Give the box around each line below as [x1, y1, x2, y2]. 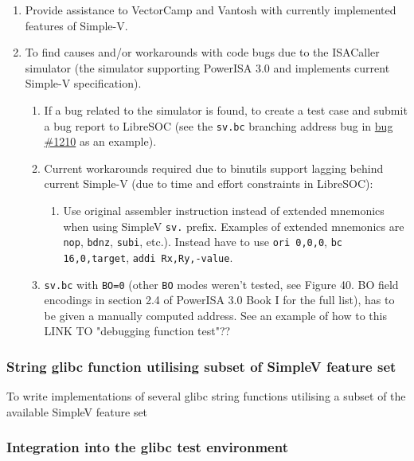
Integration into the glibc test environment [6, 437, 288, 457]
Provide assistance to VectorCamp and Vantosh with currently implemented [25, 2, 396, 18]
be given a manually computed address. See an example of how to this [44, 307, 387, 323]
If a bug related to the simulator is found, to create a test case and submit [44, 101, 408, 118]
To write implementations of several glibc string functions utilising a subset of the [6, 388, 406, 404]
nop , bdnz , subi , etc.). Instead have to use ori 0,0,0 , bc [63, 233, 342, 250]
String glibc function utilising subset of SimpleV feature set [6, 356, 396, 376]
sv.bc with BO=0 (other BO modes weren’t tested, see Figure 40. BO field [44, 275, 399, 292]
